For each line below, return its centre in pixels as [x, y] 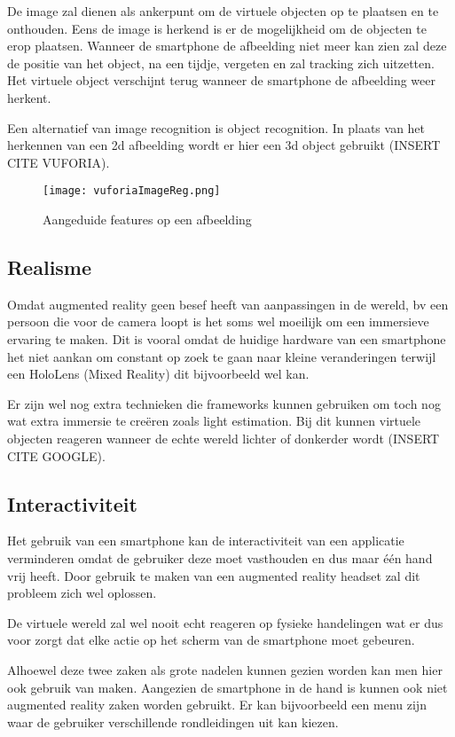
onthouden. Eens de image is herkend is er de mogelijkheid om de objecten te [217, 28]
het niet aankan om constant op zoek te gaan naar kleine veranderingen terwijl [222, 356]
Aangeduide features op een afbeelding [147, 219]
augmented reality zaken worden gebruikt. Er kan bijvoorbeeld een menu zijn [217, 705]
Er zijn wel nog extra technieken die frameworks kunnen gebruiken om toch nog [224, 403]
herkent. [29, 97]
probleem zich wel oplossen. [82, 593]
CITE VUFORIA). [59, 162]
